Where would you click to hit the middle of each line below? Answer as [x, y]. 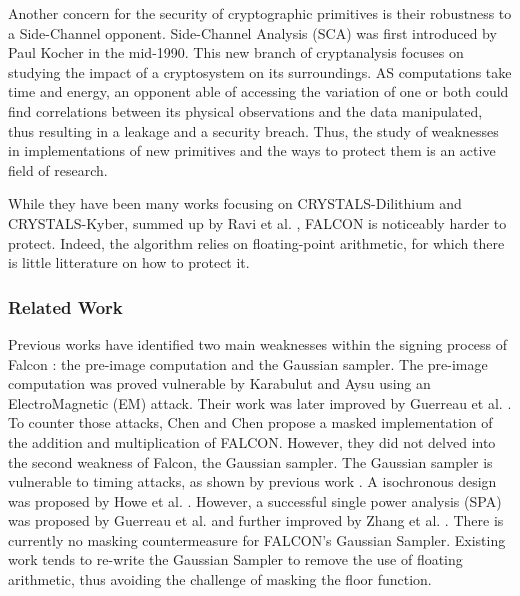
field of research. [58, 169]
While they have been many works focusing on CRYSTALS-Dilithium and [235, 203]
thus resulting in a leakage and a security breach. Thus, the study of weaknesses [253, 130]
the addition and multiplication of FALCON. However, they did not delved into [252, 441]
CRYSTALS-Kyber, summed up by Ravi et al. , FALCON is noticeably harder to [257, 222]
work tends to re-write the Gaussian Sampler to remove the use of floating [235, 559]
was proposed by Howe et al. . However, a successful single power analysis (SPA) [255, 500]
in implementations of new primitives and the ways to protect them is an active [252, 150]
